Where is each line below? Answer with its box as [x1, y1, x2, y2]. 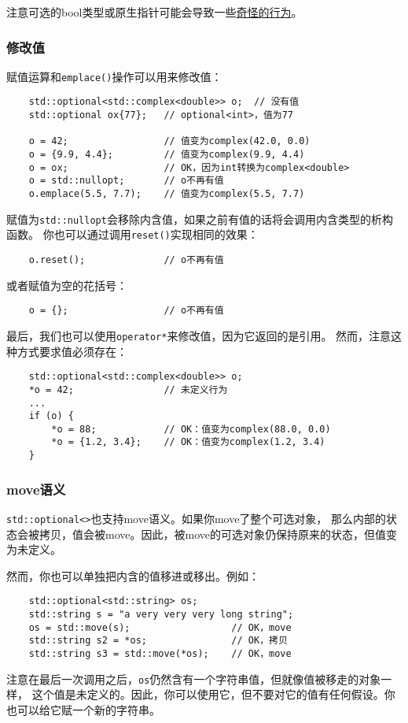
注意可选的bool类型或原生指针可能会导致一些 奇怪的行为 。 [6, 4, 303, 20]
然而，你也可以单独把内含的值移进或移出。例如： [6, 567, 259, 584]
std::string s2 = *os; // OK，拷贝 [28, 635, 288, 647]
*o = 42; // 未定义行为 [28, 384, 228, 395]
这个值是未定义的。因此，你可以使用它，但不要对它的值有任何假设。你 [31, 686, 395, 703]
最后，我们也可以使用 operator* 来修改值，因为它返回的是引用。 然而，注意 [6, 327, 391, 343]
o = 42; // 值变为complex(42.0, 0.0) [28, 135, 311, 147]
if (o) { [28, 410, 74, 422]
